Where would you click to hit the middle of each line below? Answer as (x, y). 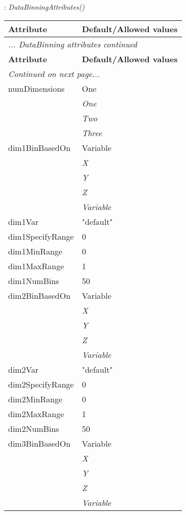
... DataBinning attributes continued (73, 44)
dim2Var (23, 369)
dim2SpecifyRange (41, 384)
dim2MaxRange (36, 414)
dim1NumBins (34, 280)
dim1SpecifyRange (41, 236)
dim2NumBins (34, 428)
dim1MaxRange (36, 266)
